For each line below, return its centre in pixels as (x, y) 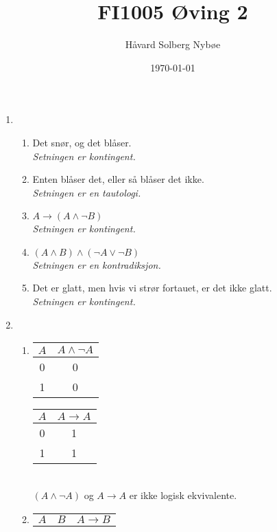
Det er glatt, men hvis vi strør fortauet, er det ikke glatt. (152, 288)
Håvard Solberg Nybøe (173, 44)
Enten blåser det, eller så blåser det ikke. (118, 179)
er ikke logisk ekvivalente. (183, 495)
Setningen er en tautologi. (87, 192)
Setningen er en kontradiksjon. (97, 264)
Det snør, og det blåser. (82, 142)
